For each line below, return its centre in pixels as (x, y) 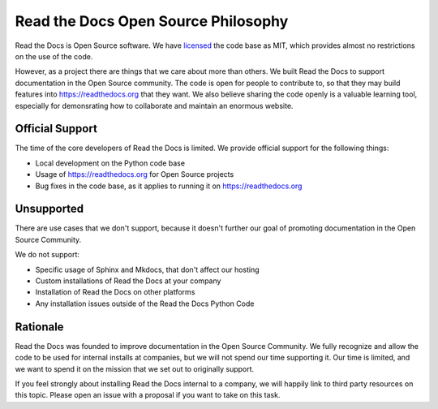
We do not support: (47, 255)
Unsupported (49, 209)
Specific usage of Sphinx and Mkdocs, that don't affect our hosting (147, 269)
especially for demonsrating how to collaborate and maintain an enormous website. (154, 105)
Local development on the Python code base (110, 163)
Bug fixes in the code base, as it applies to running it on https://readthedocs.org (169, 186)
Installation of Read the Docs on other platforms (115, 292)
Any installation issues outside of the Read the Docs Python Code (145, 304)
